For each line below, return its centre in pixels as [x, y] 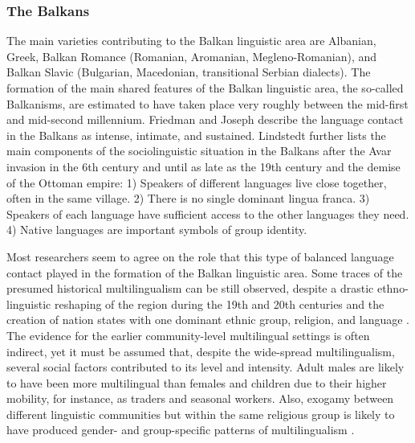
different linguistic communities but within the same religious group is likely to [201, 414]
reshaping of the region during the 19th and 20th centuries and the [219, 304]
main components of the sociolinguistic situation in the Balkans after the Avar [199, 151]
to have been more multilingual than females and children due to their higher [197, 382]
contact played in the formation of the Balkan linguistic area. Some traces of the [205, 272]
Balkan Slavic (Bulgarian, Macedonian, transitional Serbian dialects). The [189, 72]
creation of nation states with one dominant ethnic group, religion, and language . [208, 320]
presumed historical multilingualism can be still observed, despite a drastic [190, 288]
